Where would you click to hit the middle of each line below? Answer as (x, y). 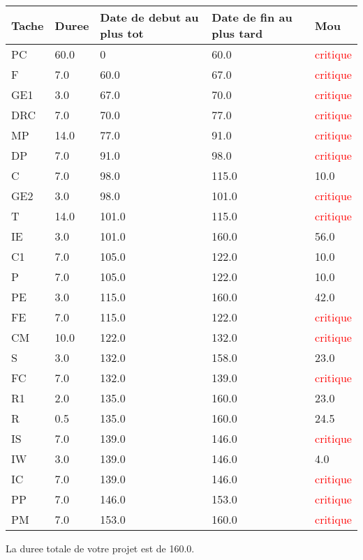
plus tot (122, 33)
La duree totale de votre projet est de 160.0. (100, 548)
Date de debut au (149, 17)
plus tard (237, 33)
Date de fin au (252, 17)
